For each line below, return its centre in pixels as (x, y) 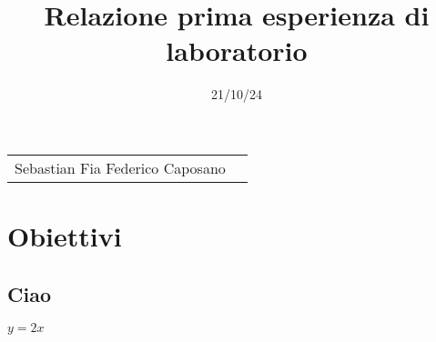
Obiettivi (65, 236)
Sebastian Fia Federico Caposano (120, 167)
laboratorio (237, 50)
